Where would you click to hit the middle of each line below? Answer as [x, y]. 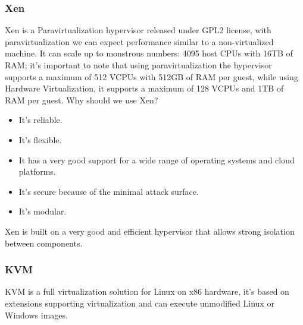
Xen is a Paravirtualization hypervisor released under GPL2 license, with [138, 30]
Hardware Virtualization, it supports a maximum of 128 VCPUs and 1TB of [144, 88]
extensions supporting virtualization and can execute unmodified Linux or [140, 303]
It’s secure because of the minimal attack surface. [109, 191]
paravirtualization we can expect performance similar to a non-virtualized [139, 41]
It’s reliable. [40, 120]
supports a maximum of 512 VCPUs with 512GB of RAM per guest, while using [151, 76]
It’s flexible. [40, 139]
